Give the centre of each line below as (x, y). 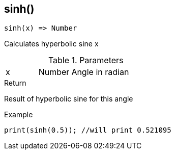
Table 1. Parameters (86, 60)
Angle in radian (100, 72)
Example (19, 115)
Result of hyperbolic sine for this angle (69, 99)
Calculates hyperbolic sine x (51, 44)
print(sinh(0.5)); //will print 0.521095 (88, 130)
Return (15, 83)
